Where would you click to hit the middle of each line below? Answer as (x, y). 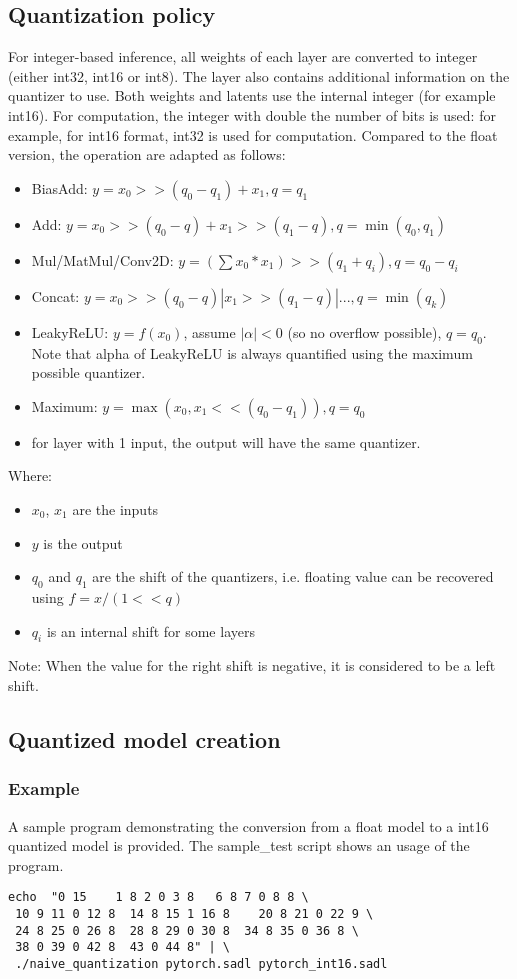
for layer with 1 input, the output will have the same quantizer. (226, 441)
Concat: (55, 295)
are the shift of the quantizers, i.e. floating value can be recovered (293, 576)
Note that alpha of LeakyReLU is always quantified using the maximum (252, 352)
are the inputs (115, 508)
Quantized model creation (144, 738)
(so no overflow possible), (364, 331)
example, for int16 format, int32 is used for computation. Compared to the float (253, 134)
